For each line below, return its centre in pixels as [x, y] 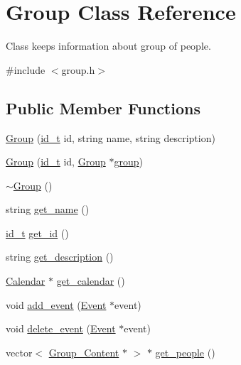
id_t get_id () [37, 233]
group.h [78, 69]
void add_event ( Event [56, 304]
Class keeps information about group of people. [108, 46]
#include [26, 69]
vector [19, 352]
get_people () [185, 352]
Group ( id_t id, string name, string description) [111, 137]
